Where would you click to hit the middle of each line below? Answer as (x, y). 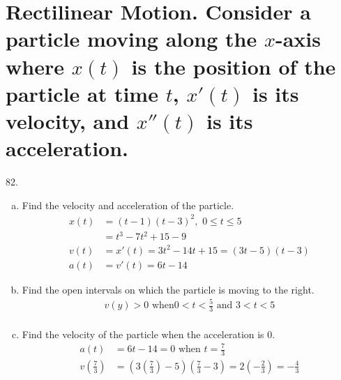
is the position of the (234, 66)
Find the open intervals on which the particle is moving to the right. (168, 289)
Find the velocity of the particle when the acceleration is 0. (149, 334)
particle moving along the (131, 39)
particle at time (82, 93)
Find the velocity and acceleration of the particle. (128, 205)
